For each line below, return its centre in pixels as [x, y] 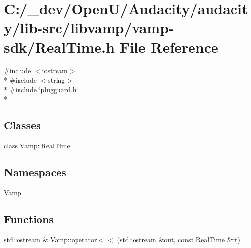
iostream [55, 70]
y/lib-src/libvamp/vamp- [89, 28]
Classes [22, 125]
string [57, 80]
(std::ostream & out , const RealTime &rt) [179, 239]
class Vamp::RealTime [37, 146]
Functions [29, 218]
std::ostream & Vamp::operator [50, 239]
